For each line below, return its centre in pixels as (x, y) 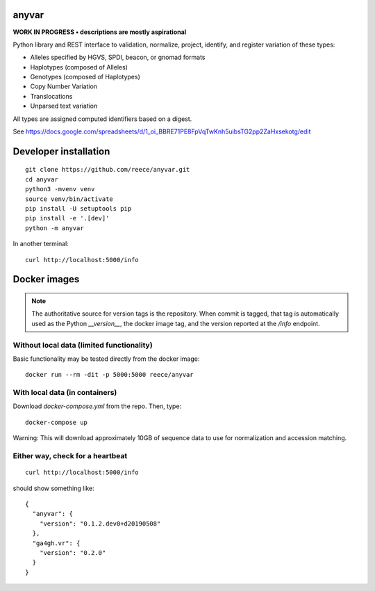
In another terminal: (41, 244)
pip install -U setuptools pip (78, 209)
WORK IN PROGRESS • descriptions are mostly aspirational (100, 32)
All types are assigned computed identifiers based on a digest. (102, 119)
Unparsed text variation (64, 106)
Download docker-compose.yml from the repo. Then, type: (97, 406)
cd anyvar (42, 179)
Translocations (51, 96)
